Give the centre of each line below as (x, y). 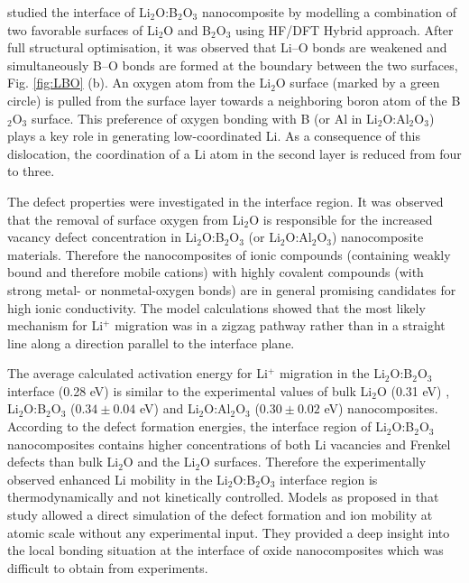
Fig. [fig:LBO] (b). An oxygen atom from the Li (139, 83)
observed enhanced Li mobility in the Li (118, 479)
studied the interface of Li (79, 12)
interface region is (329, 479)
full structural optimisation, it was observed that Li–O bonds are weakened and (227, 47)
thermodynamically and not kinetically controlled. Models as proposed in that (223, 497)
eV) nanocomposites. (381, 408)
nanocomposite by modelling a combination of (329, 12)
